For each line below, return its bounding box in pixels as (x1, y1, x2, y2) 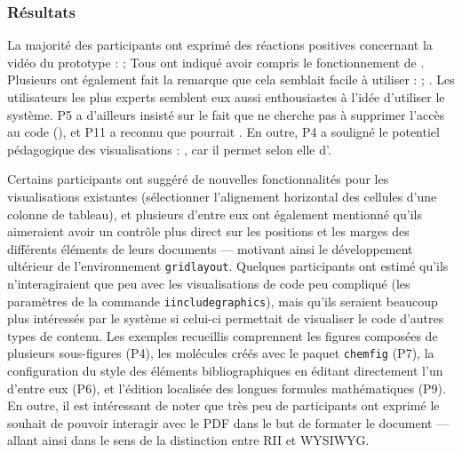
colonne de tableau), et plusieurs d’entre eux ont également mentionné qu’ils (7, 204, 422, 223)
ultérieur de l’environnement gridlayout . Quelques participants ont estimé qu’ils (7, 257, 449, 275)
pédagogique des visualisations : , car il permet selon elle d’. (7, 139, 331, 158)
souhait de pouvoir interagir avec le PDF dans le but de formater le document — (7, 413, 450, 432)
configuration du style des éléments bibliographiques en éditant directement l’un (7, 361, 443, 380)
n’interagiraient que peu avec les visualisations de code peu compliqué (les (7, 274, 410, 292)
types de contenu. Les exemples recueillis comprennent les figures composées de (7, 326, 438, 345)
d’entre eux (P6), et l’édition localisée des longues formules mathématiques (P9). (7, 378, 446, 397)
